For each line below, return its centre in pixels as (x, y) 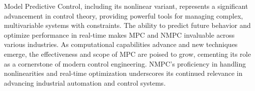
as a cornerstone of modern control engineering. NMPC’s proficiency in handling (125, 63)
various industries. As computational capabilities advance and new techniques (121, 44)
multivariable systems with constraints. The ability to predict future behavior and (127, 25)
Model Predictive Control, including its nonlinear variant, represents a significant (126, 6)
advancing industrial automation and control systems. (85, 82)
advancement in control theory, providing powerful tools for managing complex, (124, 15)
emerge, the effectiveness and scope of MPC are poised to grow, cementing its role (127, 54)
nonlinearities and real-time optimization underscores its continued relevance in (123, 73)
